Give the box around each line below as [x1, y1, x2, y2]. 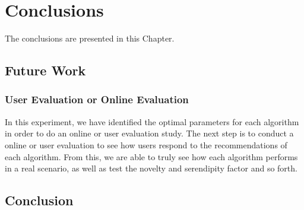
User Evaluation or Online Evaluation [5, 92, 189, 107]
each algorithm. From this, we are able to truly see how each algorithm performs [5, 150, 298, 163]
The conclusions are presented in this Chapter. [5, 32, 175, 44]
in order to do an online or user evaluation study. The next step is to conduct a [5, 127, 294, 139]
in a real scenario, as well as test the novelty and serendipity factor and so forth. [5, 162, 297, 174]
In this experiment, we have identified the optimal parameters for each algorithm [5, 115, 299, 128]
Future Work [5, 61, 86, 79]
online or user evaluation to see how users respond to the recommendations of [5, 138, 287, 151]
